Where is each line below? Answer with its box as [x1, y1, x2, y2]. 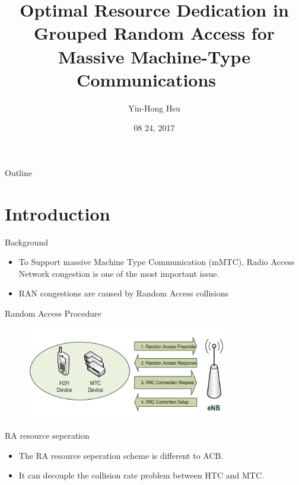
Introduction [5, 201, 110, 225]
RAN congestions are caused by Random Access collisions [18, 287, 229, 299]
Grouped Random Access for [33, 21, 275, 45]
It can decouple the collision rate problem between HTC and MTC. [18, 469, 264, 481]
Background [5, 235, 48, 248]
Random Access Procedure [5, 307, 101, 319]
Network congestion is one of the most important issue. [18, 267, 220, 279]
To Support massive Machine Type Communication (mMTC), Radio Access [18, 256, 295, 268]
